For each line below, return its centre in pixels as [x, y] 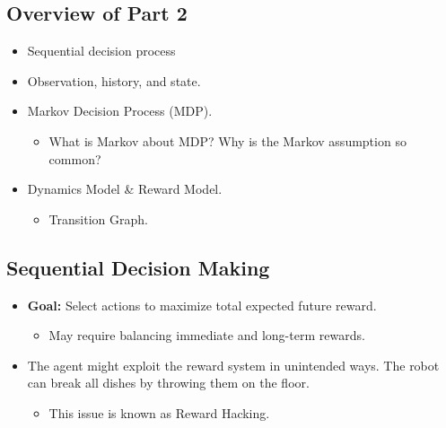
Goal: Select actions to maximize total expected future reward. [202, 305]
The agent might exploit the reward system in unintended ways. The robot [233, 365]
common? [75, 158]
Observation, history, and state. [114, 80]
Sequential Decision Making [138, 267]
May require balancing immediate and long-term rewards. [207, 335]
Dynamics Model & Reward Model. [125, 189]
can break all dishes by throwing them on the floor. [168, 383]
